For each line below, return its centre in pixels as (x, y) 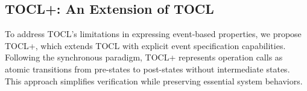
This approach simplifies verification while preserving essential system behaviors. (154, 81)
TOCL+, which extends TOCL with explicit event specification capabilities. (145, 45)
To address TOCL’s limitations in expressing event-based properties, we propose (153, 34)
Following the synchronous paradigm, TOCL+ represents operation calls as (144, 57)
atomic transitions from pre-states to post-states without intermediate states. (147, 69)
